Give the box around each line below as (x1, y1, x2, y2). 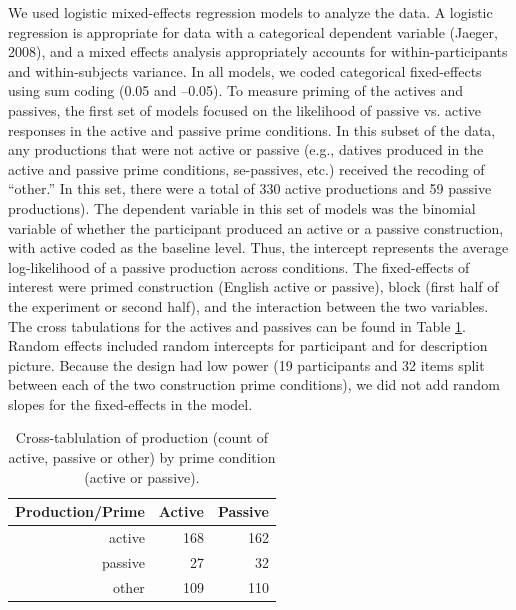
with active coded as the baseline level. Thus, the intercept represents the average (8, 237, 509, 258)
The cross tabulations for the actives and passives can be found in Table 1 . (8, 315, 466, 336)
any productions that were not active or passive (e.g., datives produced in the (8, 139, 484, 160)
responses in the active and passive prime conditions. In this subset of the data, (8, 119, 496, 140)
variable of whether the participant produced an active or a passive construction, (8, 217, 504, 238)
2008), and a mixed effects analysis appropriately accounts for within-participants (8, 41, 508, 62)
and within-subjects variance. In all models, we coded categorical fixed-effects (8, 60, 482, 81)
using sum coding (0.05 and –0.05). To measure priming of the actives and (8, 80, 463, 101)
